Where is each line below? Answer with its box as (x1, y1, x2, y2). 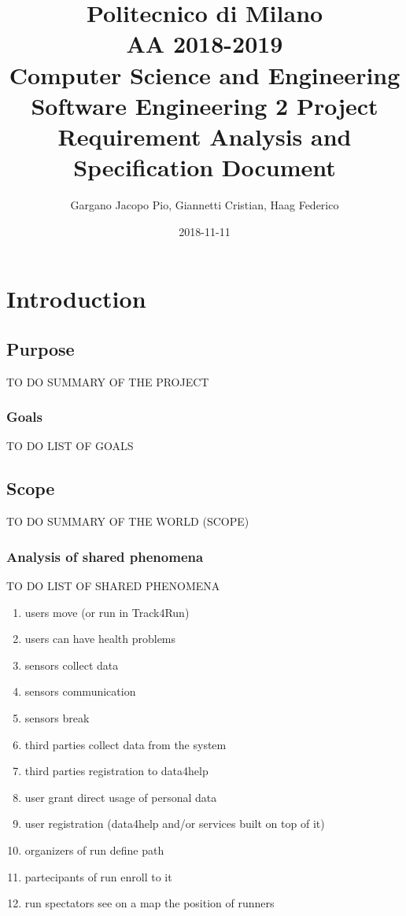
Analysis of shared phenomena (6, 546, 204, 566)
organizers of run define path (24, 842, 164, 858)
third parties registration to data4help (24, 763, 209, 779)
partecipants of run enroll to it (24, 868, 172, 885)
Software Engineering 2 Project (31, 89, 378, 121)
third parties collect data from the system (24, 736, 227, 752)
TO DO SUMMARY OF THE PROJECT (6, 373, 209, 390)
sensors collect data (24, 656, 119, 673)
